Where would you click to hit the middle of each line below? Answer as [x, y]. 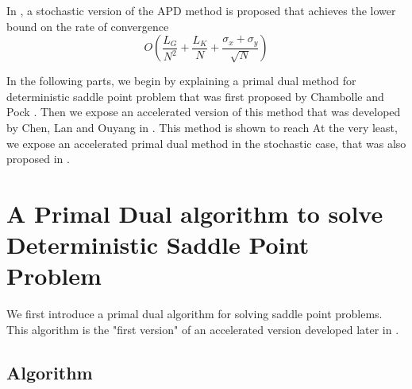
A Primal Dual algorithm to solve [195, 213]
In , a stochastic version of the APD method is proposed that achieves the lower [201, 10]
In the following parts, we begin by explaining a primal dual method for [181, 81]
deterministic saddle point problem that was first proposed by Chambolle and [195, 96]
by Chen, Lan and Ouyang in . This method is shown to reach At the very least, [202, 127]
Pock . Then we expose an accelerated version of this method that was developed [204, 112]
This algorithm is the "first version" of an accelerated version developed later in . [203, 329]
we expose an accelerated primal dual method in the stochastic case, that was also [206, 143]
